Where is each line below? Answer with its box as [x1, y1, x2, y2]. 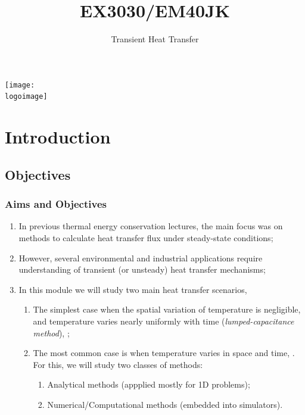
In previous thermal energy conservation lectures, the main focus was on [18, 220, 283, 232]
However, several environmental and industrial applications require [18, 251, 263, 264]
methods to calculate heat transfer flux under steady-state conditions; [18, 232, 273, 244]
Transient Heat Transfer [111, 33, 199, 45]
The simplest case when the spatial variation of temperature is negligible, [33, 303, 301, 316]
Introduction [5, 124, 111, 149]
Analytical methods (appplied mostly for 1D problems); [47, 378, 250, 391]
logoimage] [5, 92, 48, 101]
